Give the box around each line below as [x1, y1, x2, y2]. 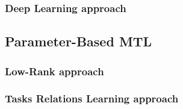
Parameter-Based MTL [5, 32, 152, 51]
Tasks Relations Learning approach [5, 91, 179, 106]
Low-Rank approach [5, 63, 104, 78]
